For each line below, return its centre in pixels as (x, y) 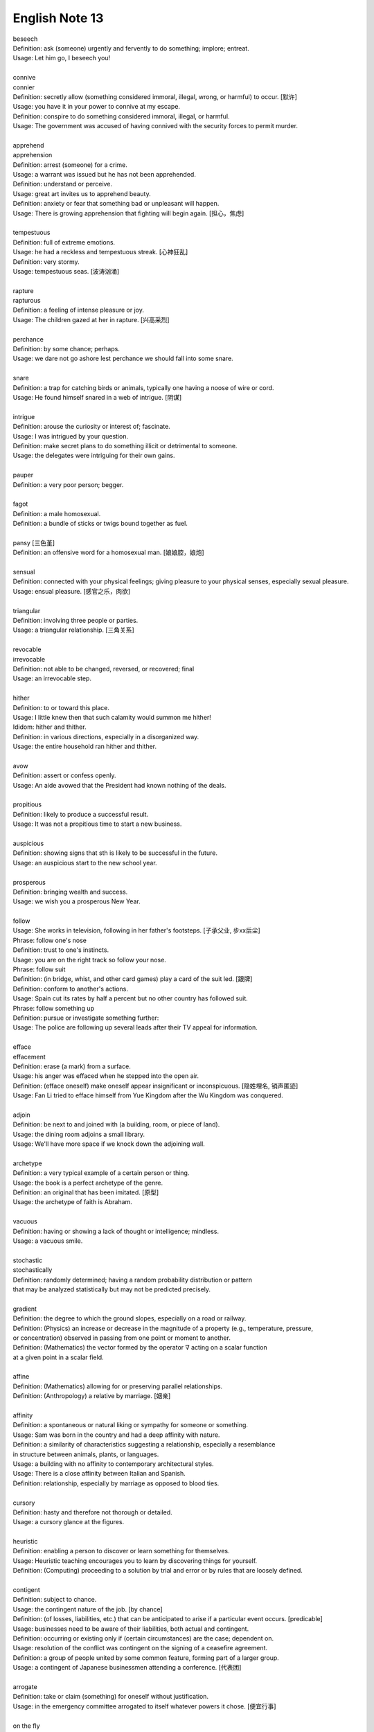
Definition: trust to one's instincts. (61, 950)
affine (21, 1377)
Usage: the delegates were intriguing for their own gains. (94, 456)
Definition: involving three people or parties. (75, 620)
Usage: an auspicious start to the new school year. (85, 863)
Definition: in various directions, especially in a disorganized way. (106, 736)
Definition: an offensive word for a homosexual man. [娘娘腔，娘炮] (108, 553)
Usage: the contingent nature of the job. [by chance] (88, 1609)
